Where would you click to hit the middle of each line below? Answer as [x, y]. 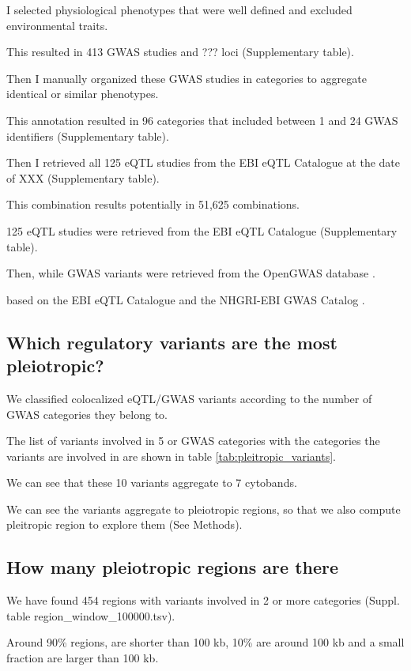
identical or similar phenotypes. [83, 94]
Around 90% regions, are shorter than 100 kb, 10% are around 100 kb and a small [205, 642]
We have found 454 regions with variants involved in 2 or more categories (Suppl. [203, 600]
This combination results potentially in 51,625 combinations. [153, 204]
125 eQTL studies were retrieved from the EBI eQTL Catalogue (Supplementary [202, 230]
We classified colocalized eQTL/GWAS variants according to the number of [189, 398]
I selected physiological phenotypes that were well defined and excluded [179, 9]
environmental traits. [57, 25]
